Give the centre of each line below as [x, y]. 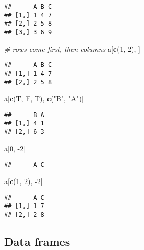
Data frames [37, 241]
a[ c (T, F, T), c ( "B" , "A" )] [44, 98]
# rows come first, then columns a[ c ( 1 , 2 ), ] [72, 48]
